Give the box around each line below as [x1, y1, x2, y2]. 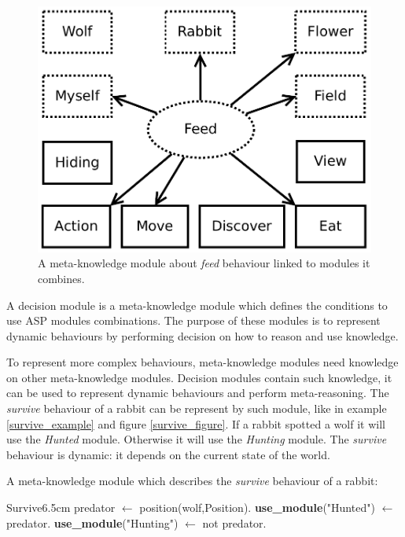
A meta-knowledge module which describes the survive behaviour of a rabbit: [6, 473, 378, 489]
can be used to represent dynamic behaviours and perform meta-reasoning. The [6, 384, 389, 401]
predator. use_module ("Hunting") [6, 514, 179, 531]
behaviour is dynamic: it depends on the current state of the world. [6, 446, 330, 462]
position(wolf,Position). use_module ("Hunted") [139, 499, 375, 516]
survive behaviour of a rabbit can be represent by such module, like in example [6, 400, 387, 417]
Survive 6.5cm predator [6, 499, 116, 516]
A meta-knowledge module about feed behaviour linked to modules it [38, 255, 370, 271]
